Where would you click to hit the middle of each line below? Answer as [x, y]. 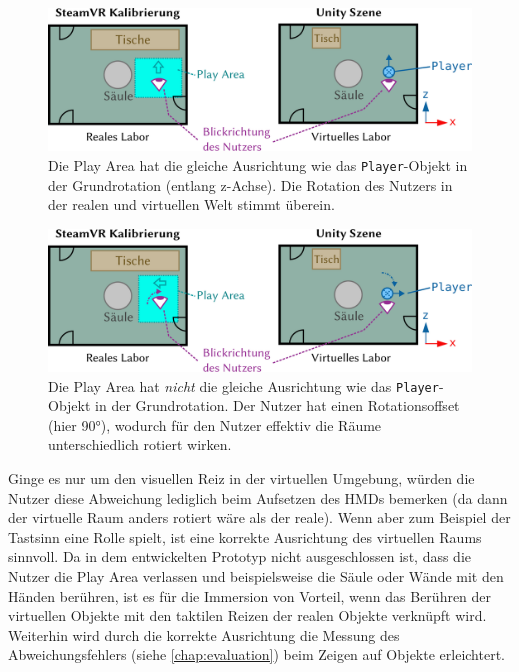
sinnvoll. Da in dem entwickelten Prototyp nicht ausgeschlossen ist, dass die [240, 556]
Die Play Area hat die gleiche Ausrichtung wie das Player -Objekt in [258, 164]
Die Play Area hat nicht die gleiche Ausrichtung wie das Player [243, 385]
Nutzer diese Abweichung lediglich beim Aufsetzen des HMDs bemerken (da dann [258, 497]
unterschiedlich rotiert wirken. [140, 444]
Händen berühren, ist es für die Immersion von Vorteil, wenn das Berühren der [250, 595]
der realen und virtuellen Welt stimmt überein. [191, 204]
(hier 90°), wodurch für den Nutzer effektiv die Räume [215, 424]
